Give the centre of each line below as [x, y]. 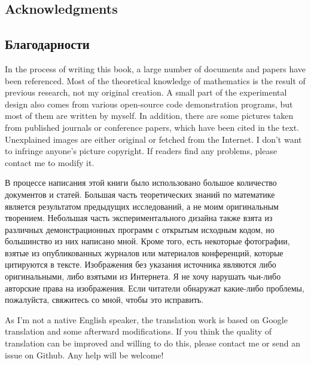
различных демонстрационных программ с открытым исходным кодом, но [140, 229]
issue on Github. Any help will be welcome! [84, 355]
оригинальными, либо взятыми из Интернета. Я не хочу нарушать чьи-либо [143, 276]
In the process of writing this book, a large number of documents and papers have [155, 68]
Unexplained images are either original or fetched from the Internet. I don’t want [153, 139]
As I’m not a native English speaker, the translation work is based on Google [146, 319]
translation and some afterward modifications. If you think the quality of [138, 331]
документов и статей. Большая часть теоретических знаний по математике [140, 194]
